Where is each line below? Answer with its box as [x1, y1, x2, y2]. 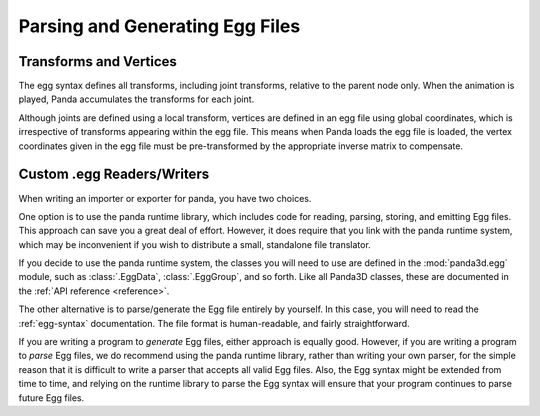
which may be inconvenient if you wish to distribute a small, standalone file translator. [18, 238, 372, 250]
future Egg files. [18, 391, 85, 404]
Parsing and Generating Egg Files [18, 15, 301, 37]
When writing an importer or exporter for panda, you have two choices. [18, 192, 312, 204]
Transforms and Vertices [18, 53, 177, 70]
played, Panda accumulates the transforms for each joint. [18, 93, 255, 105]
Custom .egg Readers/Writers [18, 166, 210, 183]
